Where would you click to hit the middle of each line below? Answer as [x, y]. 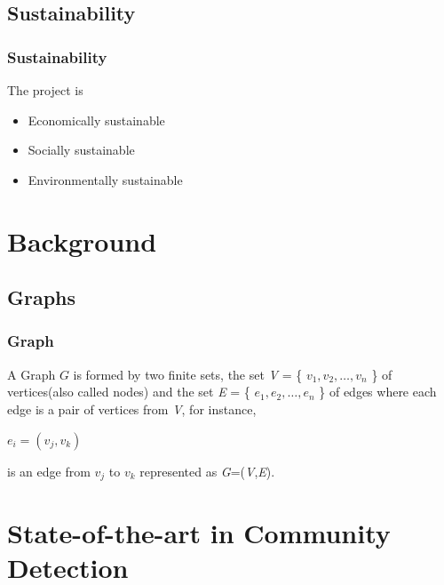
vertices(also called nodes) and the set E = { [129, 392]
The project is [45, 90]
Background [82, 240]
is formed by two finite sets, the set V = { [188, 374]
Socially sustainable [81, 150]
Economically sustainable [96, 120]
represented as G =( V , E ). [207, 471]
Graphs [42, 297]
